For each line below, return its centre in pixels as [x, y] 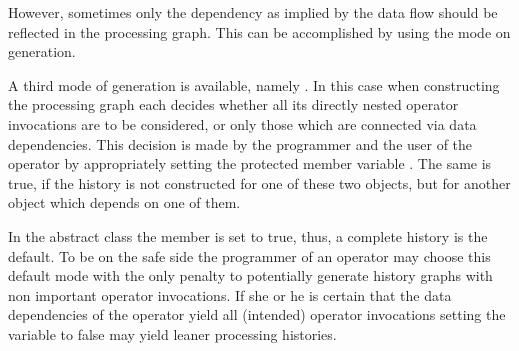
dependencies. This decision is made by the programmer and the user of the [240, 143]
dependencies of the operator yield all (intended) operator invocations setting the [257, 314]
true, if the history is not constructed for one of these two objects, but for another [259, 182]
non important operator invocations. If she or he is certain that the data [230, 294]
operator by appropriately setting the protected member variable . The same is [250, 163]
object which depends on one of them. [124, 202]
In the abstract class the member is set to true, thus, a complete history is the [248, 235]
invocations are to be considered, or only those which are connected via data [242, 123]
